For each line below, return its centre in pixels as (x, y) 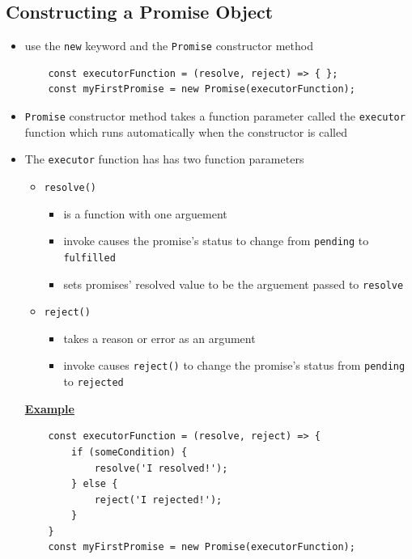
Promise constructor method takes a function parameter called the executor (215, 116)
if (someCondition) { (130, 452)
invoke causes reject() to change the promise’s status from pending (234, 365)
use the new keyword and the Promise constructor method (169, 46)
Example (49, 408)
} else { (95, 484)
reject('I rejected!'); (158, 500)
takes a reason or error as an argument (159, 338)
